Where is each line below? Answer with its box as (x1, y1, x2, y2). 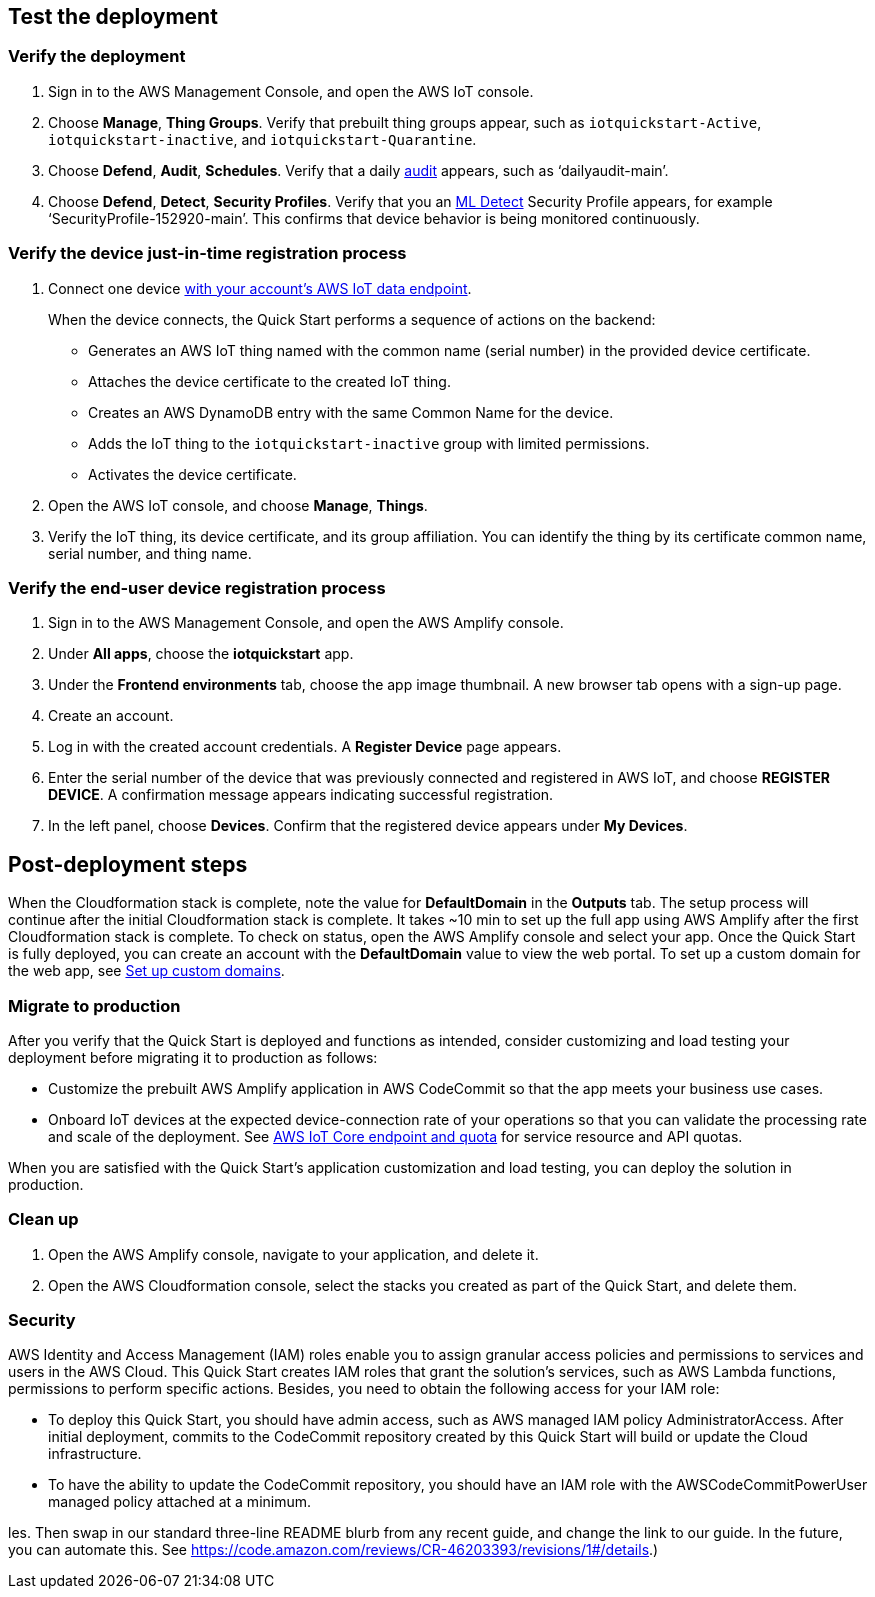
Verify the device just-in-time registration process (8, 243, 407, 264)
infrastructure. (48, 1445, 142, 1463)
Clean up (8, 1209, 79, 1230)
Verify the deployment (8, 46, 186, 67)
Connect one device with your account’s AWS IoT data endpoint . (48, 279, 472, 297)
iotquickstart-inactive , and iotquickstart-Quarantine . (48, 130, 477, 148)
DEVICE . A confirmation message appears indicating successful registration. (48, 786, 554, 804)
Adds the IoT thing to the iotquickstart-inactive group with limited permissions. (88, 434, 650, 452)
